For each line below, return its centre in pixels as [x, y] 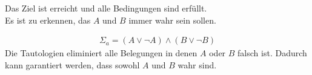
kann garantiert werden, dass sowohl [72, 64]
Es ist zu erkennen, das [48, 20]
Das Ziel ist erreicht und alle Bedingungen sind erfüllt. [106, 8]
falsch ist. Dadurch [272, 53]
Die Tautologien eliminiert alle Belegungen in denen [101, 53]
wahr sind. [197, 64]
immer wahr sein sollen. [172, 20]
